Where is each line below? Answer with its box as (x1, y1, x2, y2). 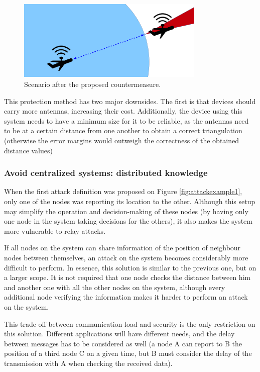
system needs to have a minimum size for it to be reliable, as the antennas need (4, 115, 249, 126)
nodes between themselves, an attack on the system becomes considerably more (4, 252, 248, 262)
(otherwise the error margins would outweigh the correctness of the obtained (4, 135, 239, 145)
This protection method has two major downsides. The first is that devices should (4, 96, 256, 106)
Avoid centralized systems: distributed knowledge (4, 166, 208, 179)
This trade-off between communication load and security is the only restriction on (4, 318, 255, 329)
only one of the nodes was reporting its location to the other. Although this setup (4, 196, 255, 206)
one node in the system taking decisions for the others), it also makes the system (4, 216, 252, 226)
